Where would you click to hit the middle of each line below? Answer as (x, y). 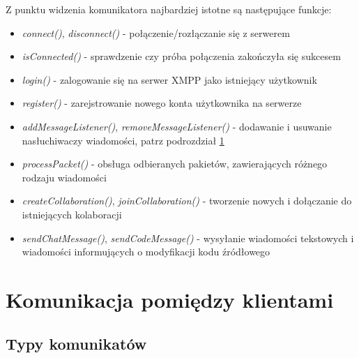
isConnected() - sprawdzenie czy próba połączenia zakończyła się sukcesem (181, 56)
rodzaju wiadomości (64, 177)
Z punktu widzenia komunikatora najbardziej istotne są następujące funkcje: (169, 9)
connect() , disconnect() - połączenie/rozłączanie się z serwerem (156, 32)
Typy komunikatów (76, 344)
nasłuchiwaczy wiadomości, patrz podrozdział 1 (123, 140)
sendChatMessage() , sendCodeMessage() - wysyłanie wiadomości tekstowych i (188, 238)
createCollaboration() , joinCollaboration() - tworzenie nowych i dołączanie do (187, 201)
